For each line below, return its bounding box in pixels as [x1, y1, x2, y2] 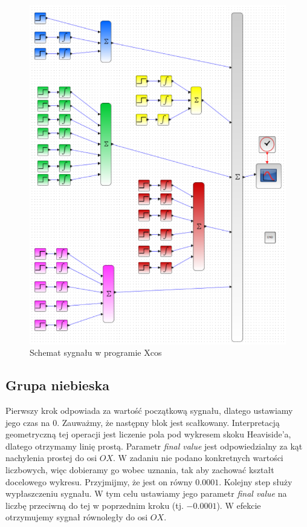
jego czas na [5, 416, 50, 428]
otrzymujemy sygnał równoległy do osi [5, 511, 148, 523]
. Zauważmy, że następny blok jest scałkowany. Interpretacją [57, 416, 280, 428]
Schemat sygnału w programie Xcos [30, 346, 162, 359]
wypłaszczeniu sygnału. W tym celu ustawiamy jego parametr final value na [5, 487, 287, 500]
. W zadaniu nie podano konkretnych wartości [113, 451, 283, 464]
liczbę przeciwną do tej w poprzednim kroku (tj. [5, 499, 184, 511]
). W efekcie [216, 499, 261, 511]
